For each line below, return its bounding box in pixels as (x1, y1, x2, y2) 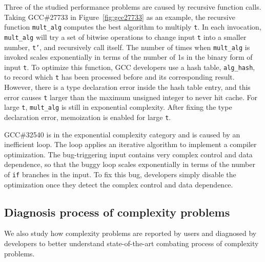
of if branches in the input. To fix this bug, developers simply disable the (4, 169, 236, 179)
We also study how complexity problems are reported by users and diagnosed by (4, 228, 257, 239)
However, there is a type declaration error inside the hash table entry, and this (4, 82, 251, 92)
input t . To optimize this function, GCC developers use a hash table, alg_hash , (4, 61, 255, 72)
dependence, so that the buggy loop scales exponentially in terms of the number (4, 159, 255, 170)
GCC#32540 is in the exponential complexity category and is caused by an (4, 129, 240, 139)
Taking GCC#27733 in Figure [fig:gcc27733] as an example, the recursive (4, 11, 235, 22)
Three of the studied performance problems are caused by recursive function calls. (4, 2, 261, 12)
